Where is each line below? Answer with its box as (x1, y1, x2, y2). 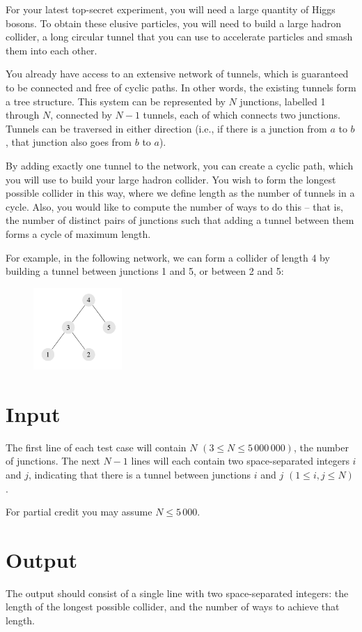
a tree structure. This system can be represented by (6, 93, 226, 108)
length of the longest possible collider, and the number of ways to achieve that (6, 599, 340, 614)
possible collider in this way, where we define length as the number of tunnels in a (6, 186, 355, 200)
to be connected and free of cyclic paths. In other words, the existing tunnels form (6, 80, 356, 94)
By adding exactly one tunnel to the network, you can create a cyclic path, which (6, 158, 354, 172)
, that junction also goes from (6, 135, 132, 149)
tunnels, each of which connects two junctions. (143, 107, 340, 122)
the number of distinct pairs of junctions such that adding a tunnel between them (6, 213, 354, 227)
